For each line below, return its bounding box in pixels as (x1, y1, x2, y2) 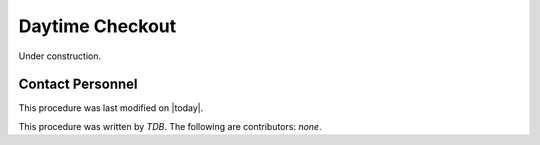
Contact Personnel (18, 76, 138, 93)
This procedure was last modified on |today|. (18, 102, 204, 114)
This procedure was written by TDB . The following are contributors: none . (18, 120, 322, 132)
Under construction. (18, 50, 102, 62)
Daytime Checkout (18, 15, 177, 37)
